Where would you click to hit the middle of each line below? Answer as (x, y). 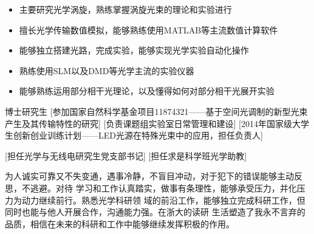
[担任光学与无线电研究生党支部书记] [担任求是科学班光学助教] (126, 155)
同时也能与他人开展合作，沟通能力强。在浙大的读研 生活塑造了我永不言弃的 (155, 212)
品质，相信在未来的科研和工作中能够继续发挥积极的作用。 (120, 223)
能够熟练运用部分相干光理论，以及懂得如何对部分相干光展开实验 (147, 91)
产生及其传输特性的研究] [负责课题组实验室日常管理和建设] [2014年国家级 (148, 123)
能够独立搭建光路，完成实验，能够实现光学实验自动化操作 (134, 50)
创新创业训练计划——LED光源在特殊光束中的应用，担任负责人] (138, 135)
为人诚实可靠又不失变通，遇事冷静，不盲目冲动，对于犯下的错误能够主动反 (154, 176)
